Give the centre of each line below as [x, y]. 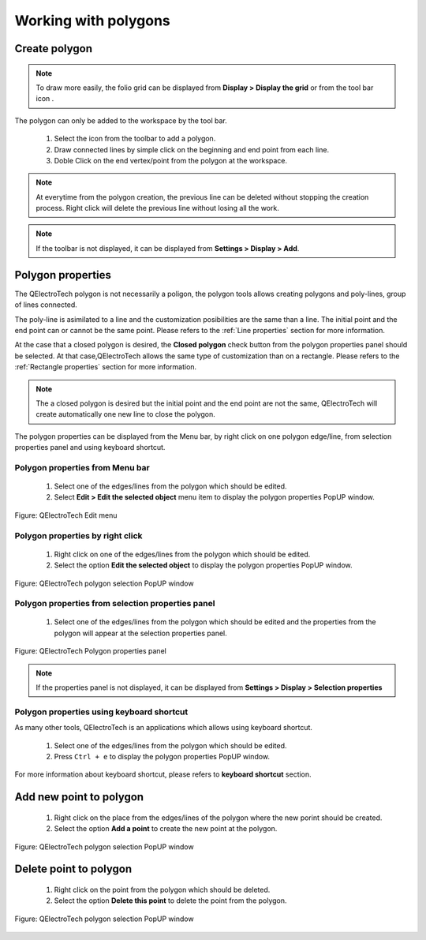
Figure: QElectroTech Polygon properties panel [91, 651]
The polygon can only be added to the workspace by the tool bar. [121, 120]
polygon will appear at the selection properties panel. [141, 633]
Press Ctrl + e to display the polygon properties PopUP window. [162, 756]
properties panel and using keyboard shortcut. [90, 448]
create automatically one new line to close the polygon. [126, 414]
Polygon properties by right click [78, 535]
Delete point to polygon [73, 869]
